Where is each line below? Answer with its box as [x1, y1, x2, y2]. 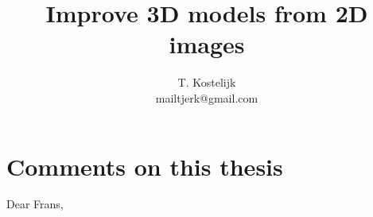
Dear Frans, [6, 196, 64, 212]
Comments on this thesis [6, 149, 283, 182]
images [169, 28, 245, 60]
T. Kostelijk [177, 74, 236, 91]
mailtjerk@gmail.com [155, 89, 258, 106]
